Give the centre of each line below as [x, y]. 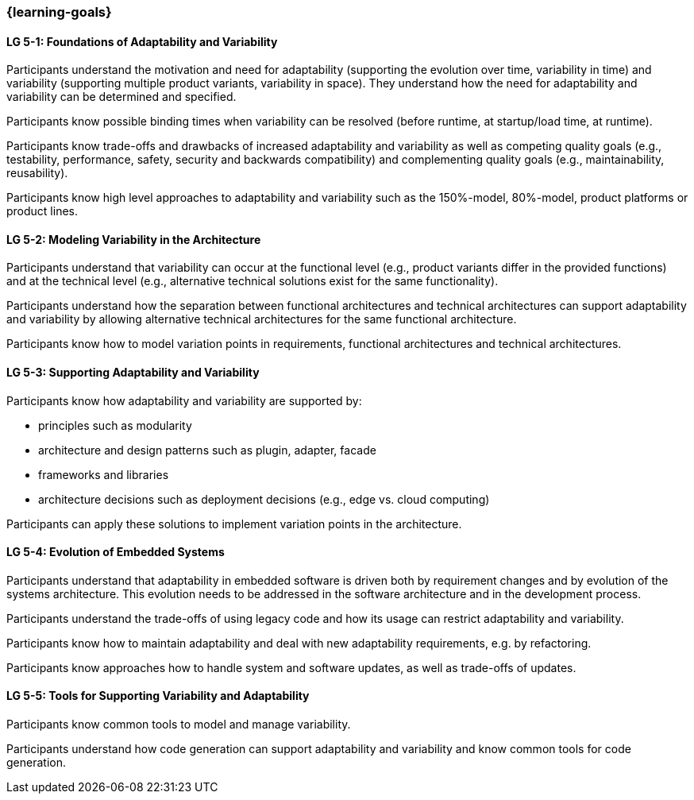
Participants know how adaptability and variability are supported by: [184, 400]
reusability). [37, 173]
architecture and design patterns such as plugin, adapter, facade [207, 450]
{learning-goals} [59, 12]
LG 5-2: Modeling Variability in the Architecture [134, 239]
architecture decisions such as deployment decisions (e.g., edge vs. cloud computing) [264, 499]
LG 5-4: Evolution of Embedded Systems [116, 552]
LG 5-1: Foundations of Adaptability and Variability [142, 41]
